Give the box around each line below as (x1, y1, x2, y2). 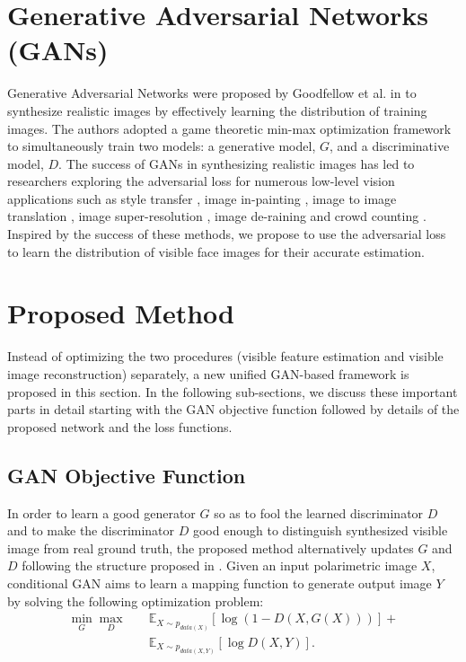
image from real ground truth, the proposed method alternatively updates (7, 538, 414, 557)
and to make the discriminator (7, 521, 175, 540)
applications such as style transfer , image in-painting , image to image (7, 189, 397, 207)
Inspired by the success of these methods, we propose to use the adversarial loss (7, 225, 446, 243)
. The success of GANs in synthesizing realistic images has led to (58, 154, 415, 172)
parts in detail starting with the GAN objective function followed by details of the (7, 400, 460, 419)
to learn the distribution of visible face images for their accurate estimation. (7, 242, 425, 260)
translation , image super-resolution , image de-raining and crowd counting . (7, 207, 426, 225)
